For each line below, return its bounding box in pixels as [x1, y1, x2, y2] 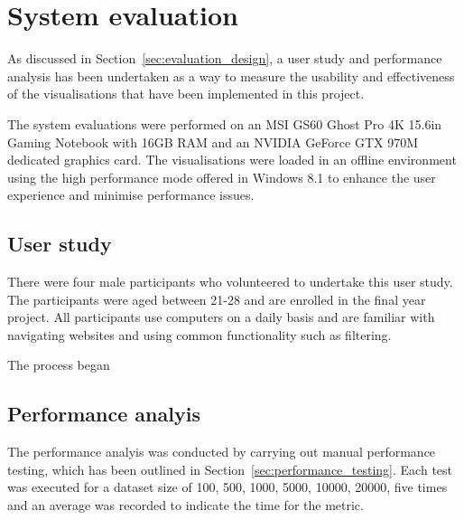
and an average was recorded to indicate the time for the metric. [7, 496, 364, 515]
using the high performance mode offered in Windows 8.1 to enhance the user [7, 167, 436, 186]
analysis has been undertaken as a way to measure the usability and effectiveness [7, 66, 455, 85]
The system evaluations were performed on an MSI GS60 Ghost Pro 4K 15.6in [7, 114, 442, 133]
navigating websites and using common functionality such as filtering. [7, 325, 392, 344]
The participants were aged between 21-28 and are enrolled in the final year [7, 289, 426, 308]
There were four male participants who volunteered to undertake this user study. [7, 272, 453, 291]
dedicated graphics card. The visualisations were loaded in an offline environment [7, 150, 457, 169]
